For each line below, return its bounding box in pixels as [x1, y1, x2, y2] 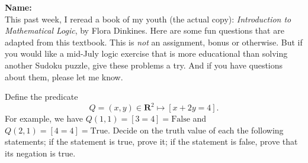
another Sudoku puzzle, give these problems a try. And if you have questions [5, 58, 283, 71]
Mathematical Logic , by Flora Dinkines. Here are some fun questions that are [5, 24, 284, 37]
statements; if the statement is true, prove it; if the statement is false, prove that [5, 135, 298, 148]
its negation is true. [5, 147, 76, 159]
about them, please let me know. [5, 70, 123, 83]
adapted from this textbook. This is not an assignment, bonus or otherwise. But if [5, 35, 303, 48]
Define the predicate [5, 90, 78, 103]
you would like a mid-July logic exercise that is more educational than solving [5, 47, 288, 60]
